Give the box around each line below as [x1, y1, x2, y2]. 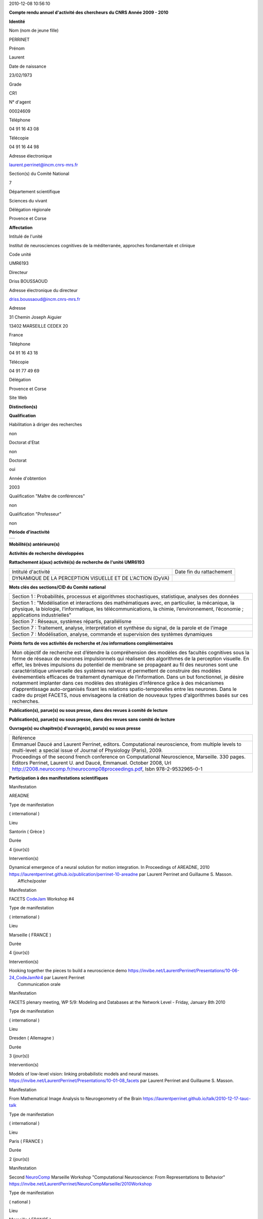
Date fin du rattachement [174, 568, 232, 575]
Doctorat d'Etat [9, 439, 40, 446]
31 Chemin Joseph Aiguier [9, 314, 62, 320]
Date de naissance [9, 63, 46, 69]
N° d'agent [9, 99, 31, 105]
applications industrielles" [12, 612, 72, 618]
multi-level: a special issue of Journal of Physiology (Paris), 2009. [12, 747, 163, 753]
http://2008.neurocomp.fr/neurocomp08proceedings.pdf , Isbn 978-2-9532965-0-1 [12, 766, 203, 772]
